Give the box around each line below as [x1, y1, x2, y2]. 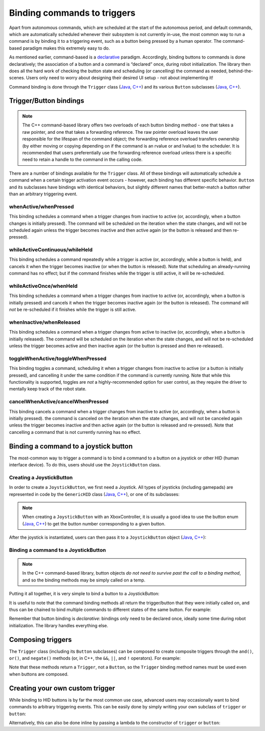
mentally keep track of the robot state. [9, 386, 87, 392]
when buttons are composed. [9, 671, 69, 677]
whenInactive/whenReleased [9, 319, 80, 326]
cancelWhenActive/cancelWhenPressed [9, 398, 109, 405]
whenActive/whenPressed [9, 203, 74, 210]
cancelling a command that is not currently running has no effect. [9, 429, 141, 435]
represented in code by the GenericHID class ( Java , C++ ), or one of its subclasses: [9, 491, 180, 497]
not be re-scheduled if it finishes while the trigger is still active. [9, 306, 136, 312]
